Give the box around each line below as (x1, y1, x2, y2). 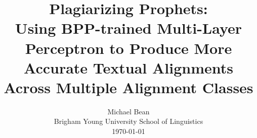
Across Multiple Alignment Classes (4, 77, 253, 97)
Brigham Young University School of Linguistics (54, 116, 203, 126)
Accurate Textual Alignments (23, 57, 234, 78)
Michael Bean (107, 106, 150, 116)
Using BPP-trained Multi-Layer (15, 18, 242, 38)
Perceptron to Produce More (25, 37, 232, 58)
